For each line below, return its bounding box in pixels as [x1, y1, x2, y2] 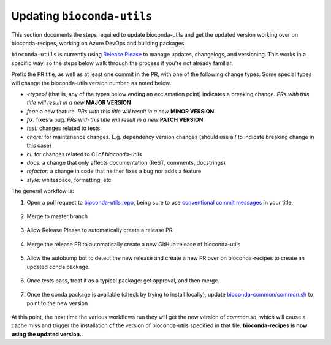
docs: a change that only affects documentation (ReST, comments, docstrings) [26, 159, 226, 167]
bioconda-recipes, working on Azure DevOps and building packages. [11, 39, 186, 47]
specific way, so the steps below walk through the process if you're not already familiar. [11, 59, 233, 67]
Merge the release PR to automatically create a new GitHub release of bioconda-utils [26, 240, 241, 248]
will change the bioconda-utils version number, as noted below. [11, 79, 172, 86]
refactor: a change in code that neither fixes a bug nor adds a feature [26, 167, 202, 175]
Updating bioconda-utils [11, 9, 153, 23]
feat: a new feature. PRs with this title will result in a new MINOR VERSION [26, 107, 215, 115]
